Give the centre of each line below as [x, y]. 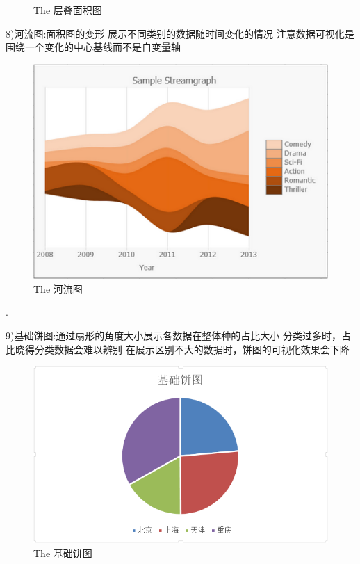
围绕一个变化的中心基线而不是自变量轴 [93, 47]
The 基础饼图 [63, 553]
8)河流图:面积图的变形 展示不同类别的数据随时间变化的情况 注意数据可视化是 [180, 33]
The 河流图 [58, 288]
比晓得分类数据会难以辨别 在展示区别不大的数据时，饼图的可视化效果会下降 [178, 349]
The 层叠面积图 [68, 10]
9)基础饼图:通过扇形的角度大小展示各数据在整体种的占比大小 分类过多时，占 [178, 335]
